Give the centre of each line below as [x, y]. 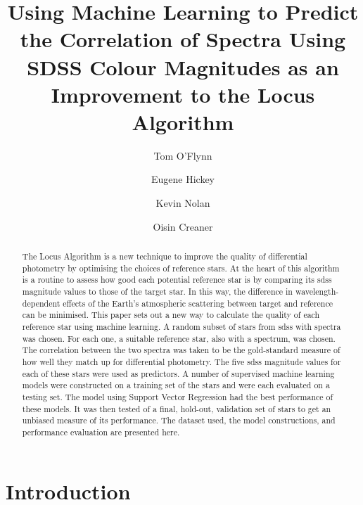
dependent [41, 303]
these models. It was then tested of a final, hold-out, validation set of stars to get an [177, 408]
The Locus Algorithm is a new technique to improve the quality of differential [165, 256]
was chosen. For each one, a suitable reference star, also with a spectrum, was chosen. [179, 338]
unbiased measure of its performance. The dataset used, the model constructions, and [179, 420]
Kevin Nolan [183, 203]
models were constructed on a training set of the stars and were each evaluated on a [176, 385]
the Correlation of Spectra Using [183, 39]
